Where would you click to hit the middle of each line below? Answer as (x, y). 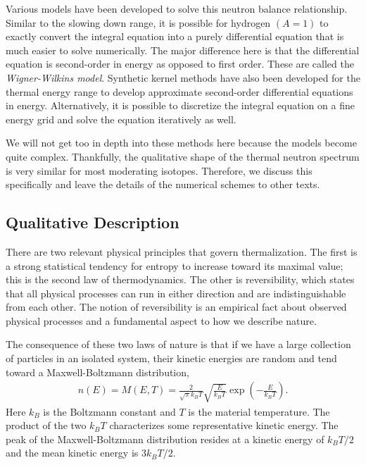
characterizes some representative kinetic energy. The (224, 425)
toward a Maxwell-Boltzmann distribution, (97, 372)
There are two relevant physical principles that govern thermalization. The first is (182, 251)
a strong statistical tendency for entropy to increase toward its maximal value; (175, 265)
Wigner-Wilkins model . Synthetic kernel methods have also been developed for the (183, 77)
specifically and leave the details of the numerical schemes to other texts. (163, 184)
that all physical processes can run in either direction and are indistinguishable (176, 293)
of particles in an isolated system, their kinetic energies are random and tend (171, 358)
